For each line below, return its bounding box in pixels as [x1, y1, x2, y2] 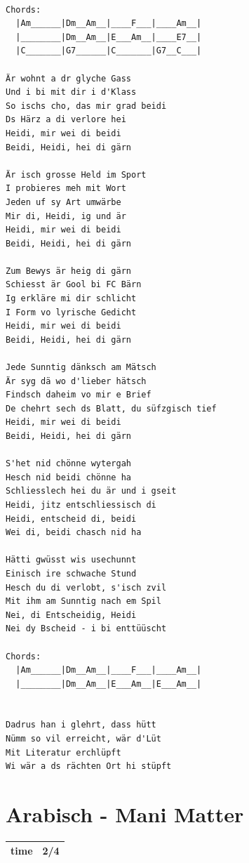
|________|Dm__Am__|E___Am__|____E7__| [15, 32, 202, 42]
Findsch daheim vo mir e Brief [6, 390, 152, 400]
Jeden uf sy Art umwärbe [6, 197, 121, 207]
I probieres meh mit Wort [6, 183, 126, 194]
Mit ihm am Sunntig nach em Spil [6, 596, 161, 607]
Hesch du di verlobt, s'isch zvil [6, 582, 167, 593]
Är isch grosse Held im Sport [6, 169, 147, 180]
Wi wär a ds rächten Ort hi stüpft [6, 761, 172, 772]
